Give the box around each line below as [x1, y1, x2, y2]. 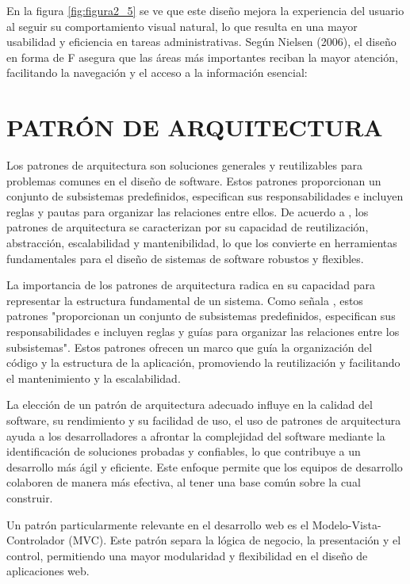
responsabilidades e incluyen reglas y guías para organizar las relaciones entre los [6, 323, 400, 340]
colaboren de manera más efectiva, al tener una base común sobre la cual [6, 474, 361, 490]
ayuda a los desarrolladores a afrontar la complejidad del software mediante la [6, 427, 385, 444]
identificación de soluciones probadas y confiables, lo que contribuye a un [6, 443, 361, 460]
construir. [6, 489, 53, 506]
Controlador [6, 532, 65, 548]
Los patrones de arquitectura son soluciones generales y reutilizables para [6, 157, 362, 174]
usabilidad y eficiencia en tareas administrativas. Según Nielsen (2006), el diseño [6, 33, 397, 50]
